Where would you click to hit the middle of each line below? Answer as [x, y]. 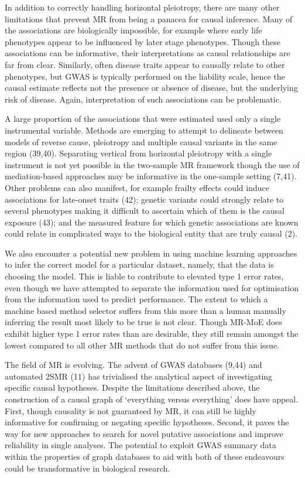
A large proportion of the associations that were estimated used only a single [143, 119]
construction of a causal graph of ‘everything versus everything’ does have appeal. [152, 399]
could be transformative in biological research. [88, 468]
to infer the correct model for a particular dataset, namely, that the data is [139, 264]
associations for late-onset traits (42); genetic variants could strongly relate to [144, 199]
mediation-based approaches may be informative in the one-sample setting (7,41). [151, 176]
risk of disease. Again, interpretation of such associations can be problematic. [143, 99]
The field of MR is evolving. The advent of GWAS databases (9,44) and [133, 365]
